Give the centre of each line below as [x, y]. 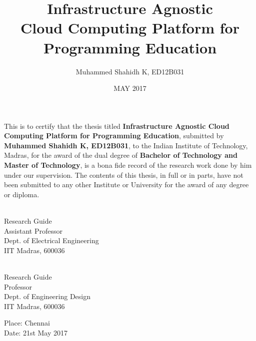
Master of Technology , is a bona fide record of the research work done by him [128, 165]
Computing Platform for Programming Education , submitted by [114, 136]
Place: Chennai [27, 323]
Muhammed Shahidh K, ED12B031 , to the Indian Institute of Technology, [126, 145]
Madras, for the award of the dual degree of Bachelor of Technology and [121, 155]
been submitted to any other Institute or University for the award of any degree [126, 184]
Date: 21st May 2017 [36, 332]
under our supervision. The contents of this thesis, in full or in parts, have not [124, 174]
